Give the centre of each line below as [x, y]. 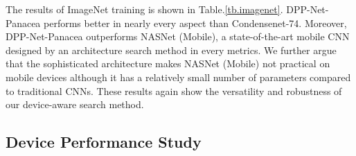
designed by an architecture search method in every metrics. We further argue [171, 50]
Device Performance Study [104, 142]
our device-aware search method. [75, 104]
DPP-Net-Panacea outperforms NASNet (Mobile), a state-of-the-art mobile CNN [178, 36]
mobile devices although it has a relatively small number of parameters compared [178, 77]
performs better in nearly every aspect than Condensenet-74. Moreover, [195, 23]
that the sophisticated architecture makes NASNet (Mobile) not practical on [168, 63]
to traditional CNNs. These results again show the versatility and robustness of [174, 90]
